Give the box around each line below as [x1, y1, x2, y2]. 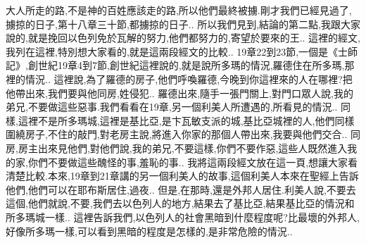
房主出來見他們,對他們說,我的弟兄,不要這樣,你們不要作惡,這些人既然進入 [18, 140, 348, 155]
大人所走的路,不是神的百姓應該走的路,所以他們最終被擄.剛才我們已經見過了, [6, 3, 352, 17]
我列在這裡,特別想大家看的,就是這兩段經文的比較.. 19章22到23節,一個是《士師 [6, 44, 358, 58]
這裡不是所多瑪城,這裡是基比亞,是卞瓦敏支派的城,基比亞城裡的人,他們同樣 [18, 113, 355, 127]
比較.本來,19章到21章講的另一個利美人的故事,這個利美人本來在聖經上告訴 [25, 168, 359, 183]
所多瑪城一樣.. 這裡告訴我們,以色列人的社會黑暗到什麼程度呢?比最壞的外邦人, [6, 209, 360, 224]
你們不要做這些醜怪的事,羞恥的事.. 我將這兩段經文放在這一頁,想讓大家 [27, 154, 348, 169]
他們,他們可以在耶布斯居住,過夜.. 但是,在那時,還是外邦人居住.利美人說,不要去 [6, 182, 356, 197]
